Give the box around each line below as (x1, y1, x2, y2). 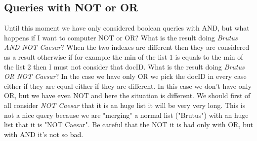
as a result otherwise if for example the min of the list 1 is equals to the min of (4, 51, 243, 62)
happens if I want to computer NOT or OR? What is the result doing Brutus (4, 32, 238, 42)
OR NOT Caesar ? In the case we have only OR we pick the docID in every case (4, 71, 247, 81)
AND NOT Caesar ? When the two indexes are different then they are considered (4, 42, 250, 52)
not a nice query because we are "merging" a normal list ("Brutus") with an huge (4, 109, 249, 120)
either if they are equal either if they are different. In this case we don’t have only (4, 80, 252, 91)
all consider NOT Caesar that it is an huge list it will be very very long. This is (4, 100, 246, 110)
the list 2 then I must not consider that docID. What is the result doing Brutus (4, 61, 245, 71)
